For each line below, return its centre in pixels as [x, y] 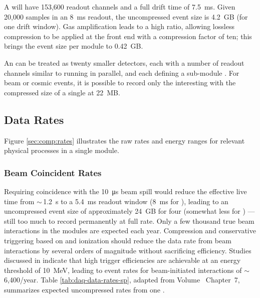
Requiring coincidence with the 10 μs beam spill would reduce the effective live [125, 191]
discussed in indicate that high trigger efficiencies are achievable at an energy [122, 260]
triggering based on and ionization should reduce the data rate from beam [118, 240]
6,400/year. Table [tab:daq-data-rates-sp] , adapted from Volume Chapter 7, [122, 280]
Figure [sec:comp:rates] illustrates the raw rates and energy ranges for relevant [124, 140]
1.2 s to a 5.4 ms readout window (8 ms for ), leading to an [136, 201]
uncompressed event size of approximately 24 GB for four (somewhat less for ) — [129, 211]
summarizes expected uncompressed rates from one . [84, 289]
